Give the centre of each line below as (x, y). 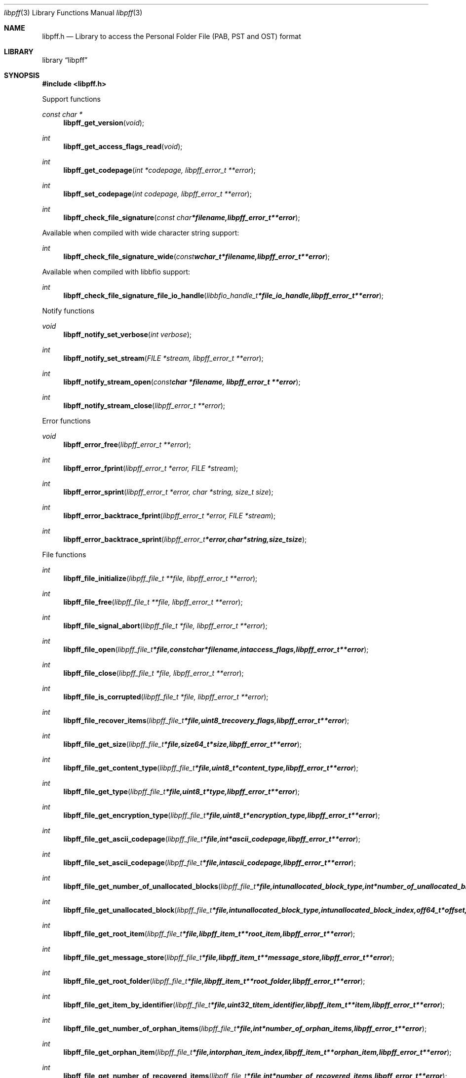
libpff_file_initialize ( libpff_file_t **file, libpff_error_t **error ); (160, 578)
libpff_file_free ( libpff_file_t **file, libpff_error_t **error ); (153, 602)
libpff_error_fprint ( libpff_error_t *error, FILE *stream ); (151, 468)
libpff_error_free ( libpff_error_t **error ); (127, 444)
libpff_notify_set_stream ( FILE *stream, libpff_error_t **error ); (163, 358)
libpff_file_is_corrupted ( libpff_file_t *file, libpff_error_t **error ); (166, 697)
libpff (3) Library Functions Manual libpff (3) (73, 13)
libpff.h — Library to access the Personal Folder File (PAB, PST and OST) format (172, 36)
